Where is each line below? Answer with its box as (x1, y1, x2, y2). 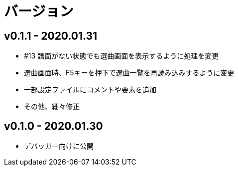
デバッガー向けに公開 (24, 142, 94, 151)
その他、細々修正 (24, 102, 80, 111)
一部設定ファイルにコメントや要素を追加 (24, 85, 156, 94)
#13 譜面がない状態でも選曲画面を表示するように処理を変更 (24, 52, 219, 60)
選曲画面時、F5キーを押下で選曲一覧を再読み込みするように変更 (24, 68, 235, 77)
